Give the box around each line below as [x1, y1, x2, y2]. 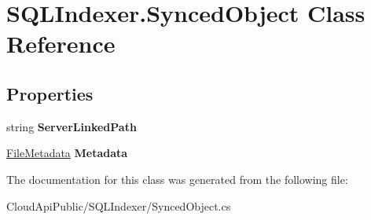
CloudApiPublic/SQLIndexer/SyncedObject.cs [6, 197, 231, 214]
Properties [6, 81, 94, 105]
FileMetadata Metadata [6, 145, 128, 161]
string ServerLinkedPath [6, 118, 137, 134]
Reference [6, 27, 116, 60]
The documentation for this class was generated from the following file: [6, 170, 348, 187]
